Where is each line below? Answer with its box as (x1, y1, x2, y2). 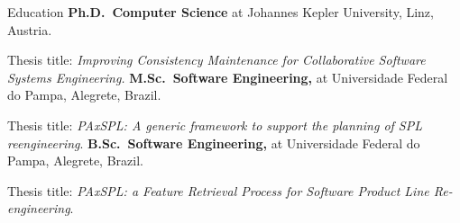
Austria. (7, 20, 52, 39)
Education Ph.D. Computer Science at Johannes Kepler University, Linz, (7, 3, 434, 21)
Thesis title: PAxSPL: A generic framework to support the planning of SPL (7, 115, 422, 134)
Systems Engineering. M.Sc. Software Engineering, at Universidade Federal (7, 67, 448, 86)
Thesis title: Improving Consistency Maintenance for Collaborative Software (7, 50, 426, 69)
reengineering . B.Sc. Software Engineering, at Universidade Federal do (7, 133, 420, 152)
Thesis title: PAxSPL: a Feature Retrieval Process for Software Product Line (7, 181, 429, 200)
